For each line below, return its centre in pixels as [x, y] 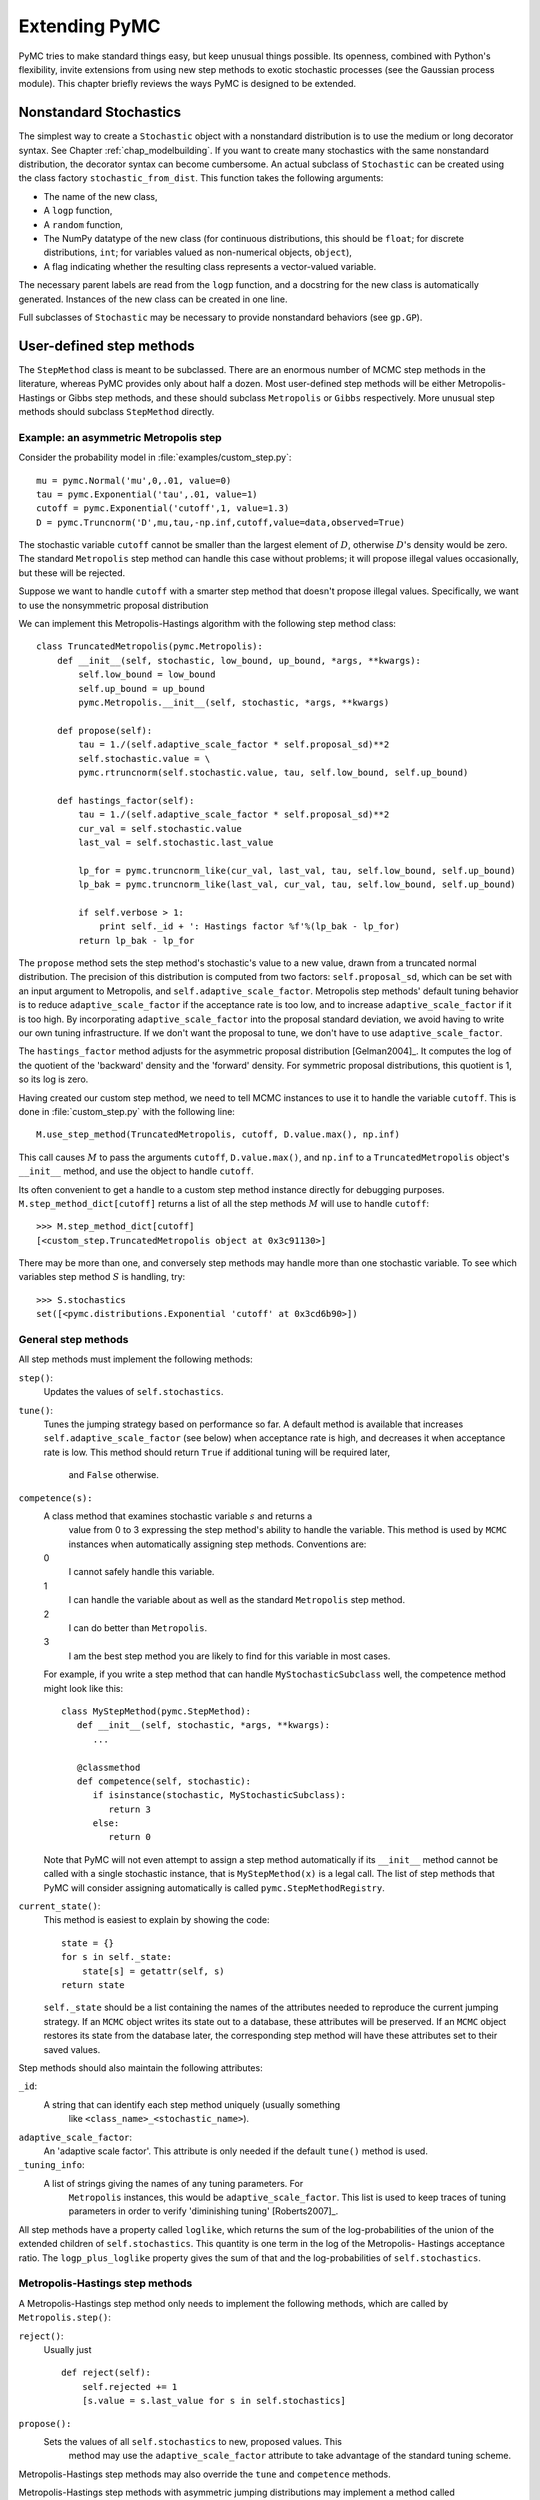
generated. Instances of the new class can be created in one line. [153, 299]
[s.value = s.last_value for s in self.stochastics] [214, 2401]
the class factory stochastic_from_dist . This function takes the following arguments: [201, 178]
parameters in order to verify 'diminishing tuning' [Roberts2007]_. [203, 2211]
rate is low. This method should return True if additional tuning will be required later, [216, 1452]
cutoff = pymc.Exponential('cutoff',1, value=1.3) [163, 508]
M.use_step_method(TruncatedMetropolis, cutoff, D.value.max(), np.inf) [218, 1134]
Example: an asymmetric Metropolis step [120, 437]
